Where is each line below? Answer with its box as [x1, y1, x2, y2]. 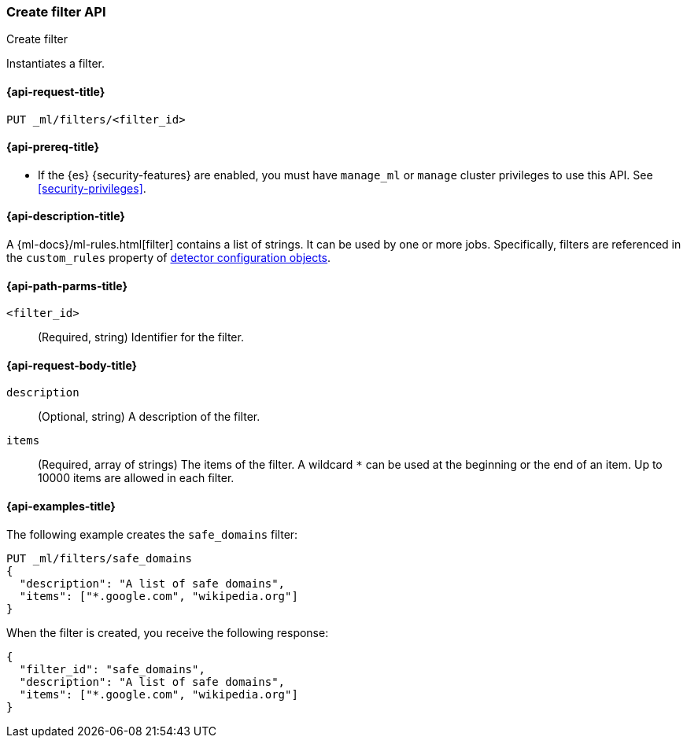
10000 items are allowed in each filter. [38, 471, 235, 485]
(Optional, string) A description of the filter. [38, 410, 260, 424]
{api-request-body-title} [6, 358, 138, 372]
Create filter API [6, 4, 106, 20]
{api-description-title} [6, 209, 125, 223]
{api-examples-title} [6, 499, 116, 514]
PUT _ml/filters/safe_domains [6, 551, 193, 565]
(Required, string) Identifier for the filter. [38, 330, 244, 344]
